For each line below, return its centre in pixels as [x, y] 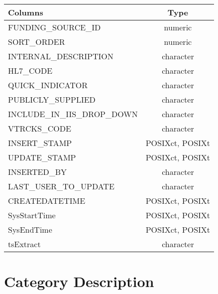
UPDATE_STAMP [42, 157]
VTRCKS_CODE [40, 128]
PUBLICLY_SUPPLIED [52, 99]
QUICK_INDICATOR [48, 85]
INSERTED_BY [38, 172]
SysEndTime [30, 229]
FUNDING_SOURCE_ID [54, 27]
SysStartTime [32, 215]
